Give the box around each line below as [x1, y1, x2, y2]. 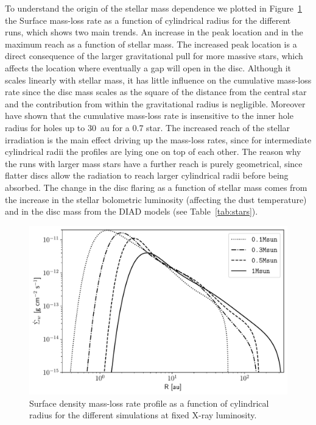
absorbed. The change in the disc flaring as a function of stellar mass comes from [5, 180, 307, 193]
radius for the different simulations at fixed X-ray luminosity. [29, 409, 257, 421]
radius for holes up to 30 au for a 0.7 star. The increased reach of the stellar [5, 121, 290, 134]
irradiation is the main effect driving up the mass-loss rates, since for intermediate [5, 133, 312, 146]
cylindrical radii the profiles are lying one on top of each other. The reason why [5, 145, 301, 158]
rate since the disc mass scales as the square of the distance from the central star [5, 85, 307, 98]
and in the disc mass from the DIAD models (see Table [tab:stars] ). [5, 205, 258, 218]
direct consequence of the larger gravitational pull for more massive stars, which [5, 49, 303, 62]
